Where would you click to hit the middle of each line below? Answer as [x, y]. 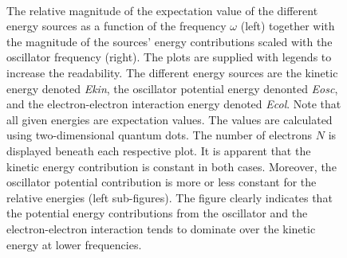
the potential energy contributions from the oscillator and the [157, 213]
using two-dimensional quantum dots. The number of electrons [160, 135]
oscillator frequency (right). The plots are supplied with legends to [169, 57]
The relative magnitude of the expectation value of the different [162, 10]
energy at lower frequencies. [74, 244]
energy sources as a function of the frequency [116, 26]
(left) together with [288, 26]
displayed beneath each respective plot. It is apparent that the [159, 150]
